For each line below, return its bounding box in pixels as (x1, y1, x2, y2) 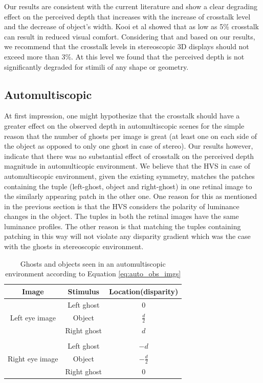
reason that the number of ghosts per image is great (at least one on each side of (4, 130, 257, 141)
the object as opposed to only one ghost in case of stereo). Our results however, (4, 140, 253, 151)
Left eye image (10, 312, 56, 322)
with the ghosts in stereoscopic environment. (4, 241, 144, 252)
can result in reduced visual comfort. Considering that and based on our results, (4, 31, 255, 42)
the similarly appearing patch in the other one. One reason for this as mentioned (4, 191, 257, 201)
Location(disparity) (109, 286, 179, 296)
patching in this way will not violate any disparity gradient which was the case (4, 231, 251, 241)
